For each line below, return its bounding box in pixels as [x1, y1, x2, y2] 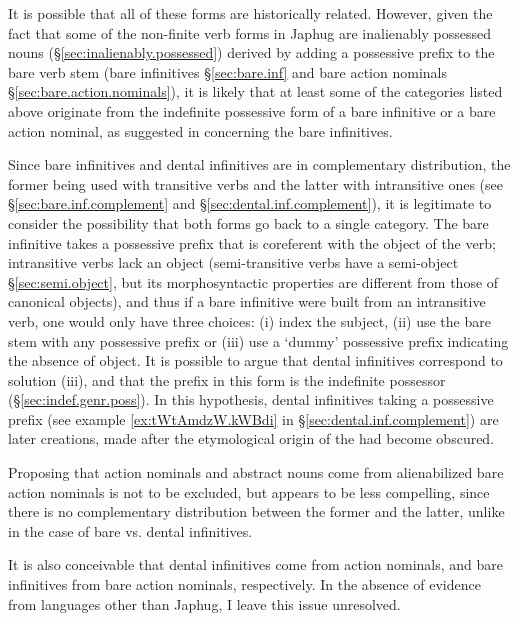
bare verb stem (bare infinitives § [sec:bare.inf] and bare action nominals [8, 61, 447, 82]
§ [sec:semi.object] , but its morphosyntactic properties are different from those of [8, 271, 499, 292]
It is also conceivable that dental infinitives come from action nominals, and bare [8, 554, 504, 575]
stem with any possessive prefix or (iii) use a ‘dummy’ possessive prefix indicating [8, 330, 509, 351]
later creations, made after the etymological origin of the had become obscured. [8, 428, 495, 449]
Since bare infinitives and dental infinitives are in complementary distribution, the [8, 154, 511, 175]
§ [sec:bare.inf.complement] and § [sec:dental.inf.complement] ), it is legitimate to [8, 193, 492, 214]
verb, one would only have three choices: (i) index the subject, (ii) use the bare [8, 310, 491, 331]
